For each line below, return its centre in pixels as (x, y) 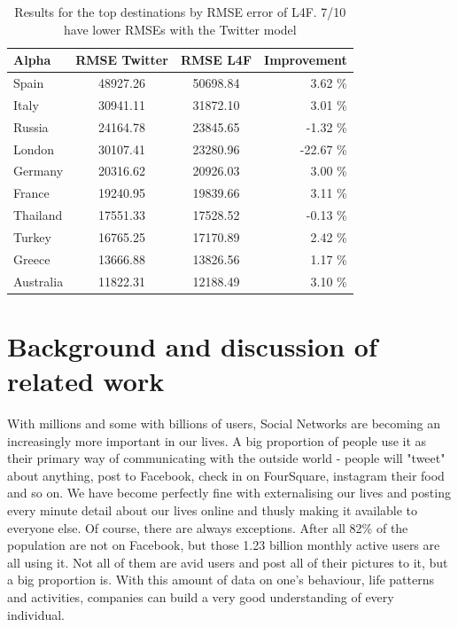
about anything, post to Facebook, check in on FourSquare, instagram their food (226, 475)
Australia (39, 281)
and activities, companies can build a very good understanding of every (201, 596)
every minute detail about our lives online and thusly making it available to (213, 510)
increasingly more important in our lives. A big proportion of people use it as (217, 440)
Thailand (38, 215)
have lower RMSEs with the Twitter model (180, 29)
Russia (31, 126)
